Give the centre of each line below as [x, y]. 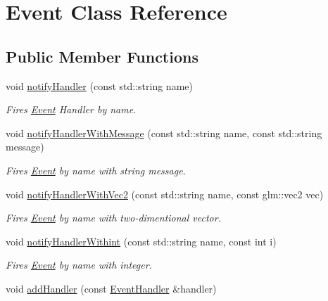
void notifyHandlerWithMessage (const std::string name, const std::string [164, 133]
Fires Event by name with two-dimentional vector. [113, 218]
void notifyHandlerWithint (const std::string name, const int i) [141, 241]
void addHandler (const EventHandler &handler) [111, 288]
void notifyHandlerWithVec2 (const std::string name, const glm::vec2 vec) [165, 194]
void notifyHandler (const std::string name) [99, 85]
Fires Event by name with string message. [96, 170]
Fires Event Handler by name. [71, 109]
